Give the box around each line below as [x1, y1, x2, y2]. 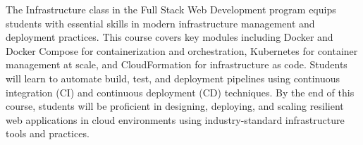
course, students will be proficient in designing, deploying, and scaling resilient [6, 99, 344, 113]
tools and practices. [6, 126, 90, 141]
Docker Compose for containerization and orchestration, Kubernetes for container [6, 43, 358, 58]
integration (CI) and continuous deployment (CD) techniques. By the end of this [6, 84, 355, 99]
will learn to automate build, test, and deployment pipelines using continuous [6, 70, 340, 85]
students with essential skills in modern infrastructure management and [6, 15, 315, 30]
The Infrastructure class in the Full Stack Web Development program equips [6, 2, 336, 16]
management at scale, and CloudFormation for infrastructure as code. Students [6, 57, 347, 72]
